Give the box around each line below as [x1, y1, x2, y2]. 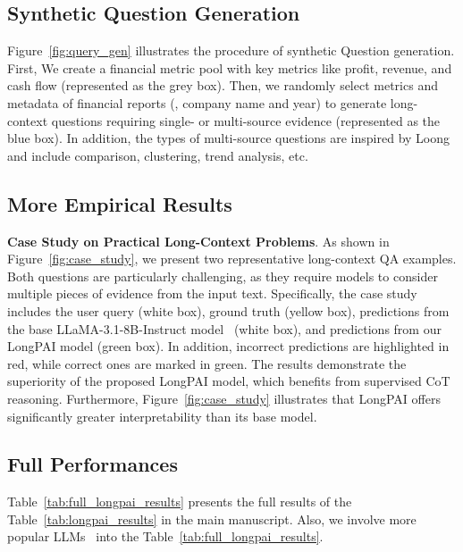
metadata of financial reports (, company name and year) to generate [7, 93, 387, 112]
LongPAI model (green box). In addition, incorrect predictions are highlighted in [7, 337, 450, 355]
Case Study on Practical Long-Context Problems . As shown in [7, 231, 390, 250]
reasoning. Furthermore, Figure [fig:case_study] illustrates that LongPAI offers [7, 389, 441, 407]
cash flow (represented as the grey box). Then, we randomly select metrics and [7, 76, 438, 95]
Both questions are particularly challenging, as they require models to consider [7, 266, 438, 285]
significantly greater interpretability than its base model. [7, 406, 317, 425]
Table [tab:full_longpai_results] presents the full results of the [7, 492, 352, 511]
